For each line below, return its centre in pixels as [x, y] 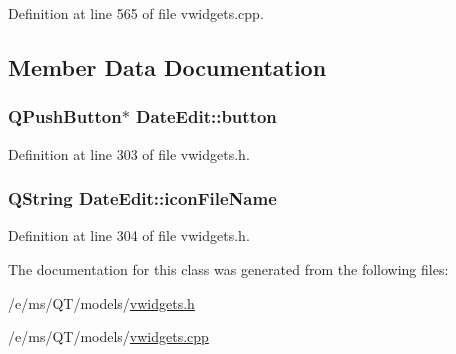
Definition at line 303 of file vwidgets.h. [129, 153]
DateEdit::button [206, 116]
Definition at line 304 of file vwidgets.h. [129, 235]
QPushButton [65, 116]
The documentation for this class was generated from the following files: [228, 269]
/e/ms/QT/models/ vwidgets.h [101, 302]
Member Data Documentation [167, 66]
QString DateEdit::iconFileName [142, 198]
